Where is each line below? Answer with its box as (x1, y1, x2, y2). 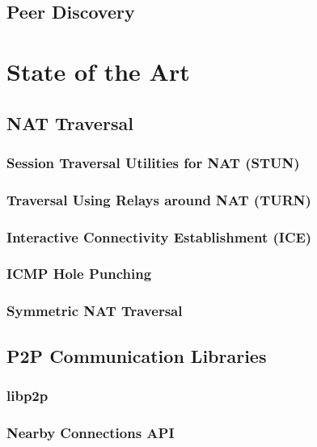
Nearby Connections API (6, 422, 175, 442)
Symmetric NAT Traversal (6, 301, 183, 321)
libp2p (6, 385, 49, 405)
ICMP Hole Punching (6, 264, 152, 284)
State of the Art (6, 54, 190, 87)
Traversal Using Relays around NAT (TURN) (6, 189, 311, 209)
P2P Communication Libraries (6, 343, 267, 368)
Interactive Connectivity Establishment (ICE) (6, 226, 312, 247)
